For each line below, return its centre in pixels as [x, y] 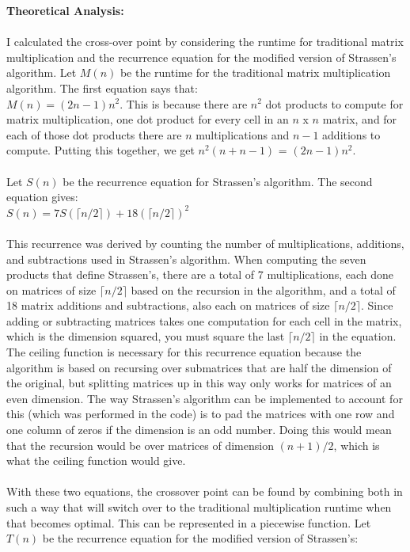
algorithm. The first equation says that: [102, 88]
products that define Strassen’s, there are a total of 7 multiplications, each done [200, 274]
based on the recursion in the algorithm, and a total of [263, 289]
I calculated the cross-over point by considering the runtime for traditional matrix [205, 42]
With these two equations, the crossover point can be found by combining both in [205, 491]
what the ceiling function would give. [96, 461]
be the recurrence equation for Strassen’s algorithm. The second [218, 181]
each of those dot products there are [94, 134]
